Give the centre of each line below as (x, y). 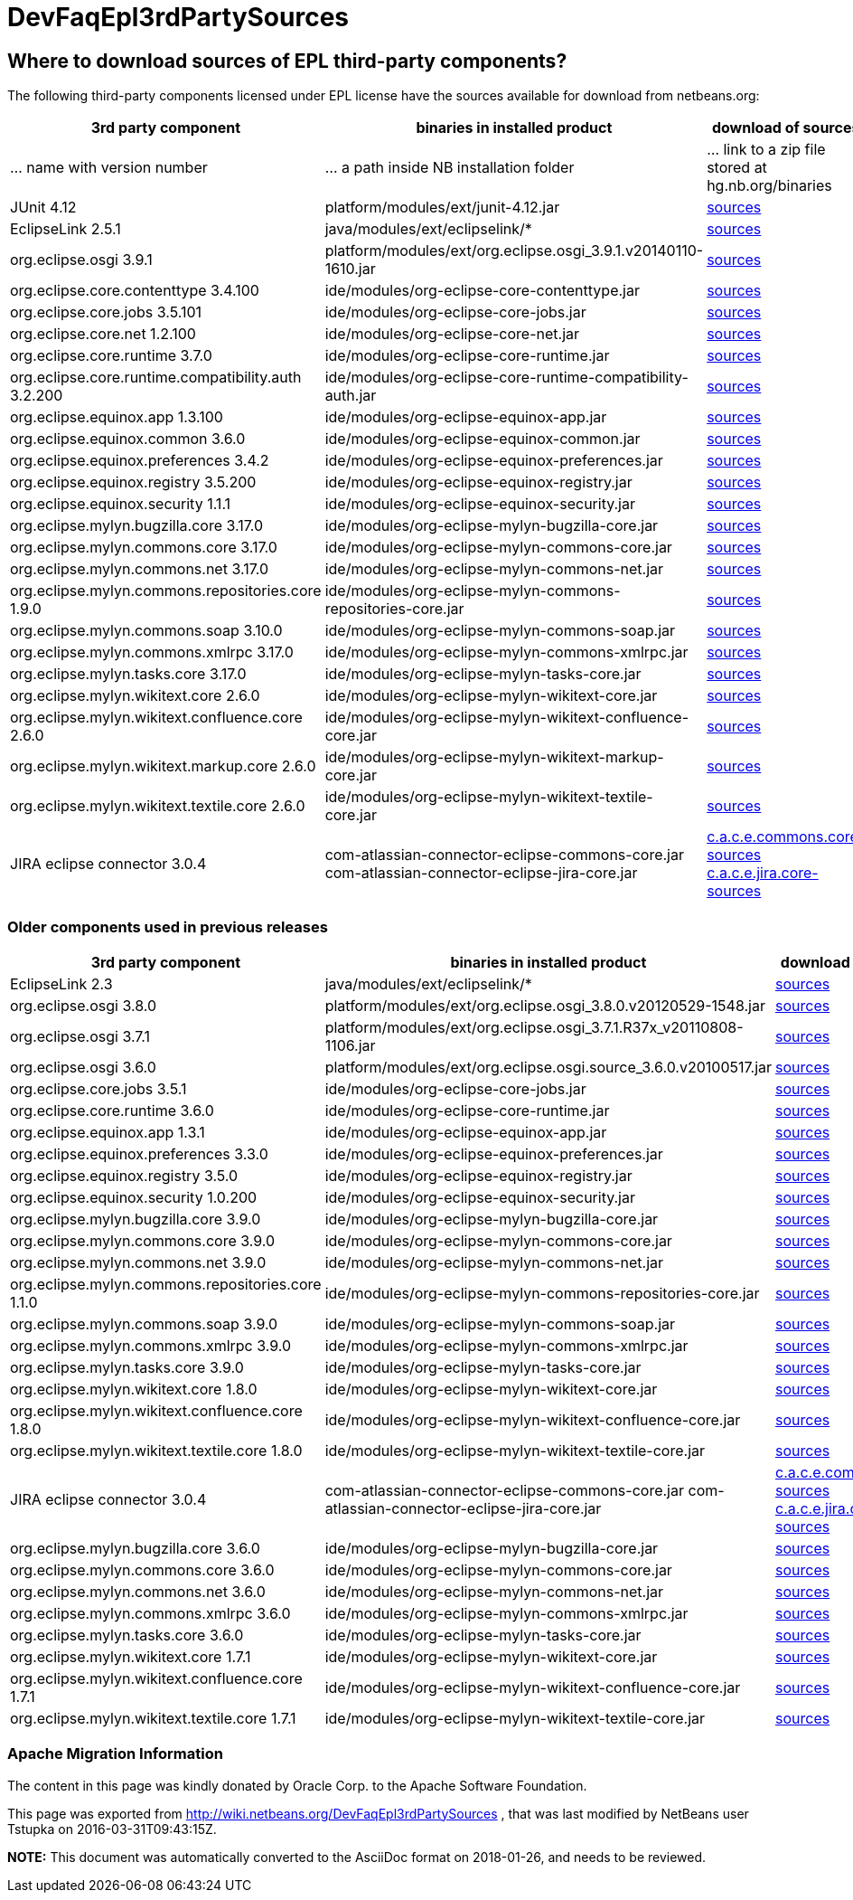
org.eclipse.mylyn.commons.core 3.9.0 (143, 1240)
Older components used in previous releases (168, 926)
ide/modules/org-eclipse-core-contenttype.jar (482, 291)
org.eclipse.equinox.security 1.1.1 (121, 504)
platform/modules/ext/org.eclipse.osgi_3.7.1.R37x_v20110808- (534, 1027)
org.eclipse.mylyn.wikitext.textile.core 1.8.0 (156, 1450)
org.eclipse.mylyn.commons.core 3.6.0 (142, 1569)
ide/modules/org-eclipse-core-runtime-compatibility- (506, 378)
